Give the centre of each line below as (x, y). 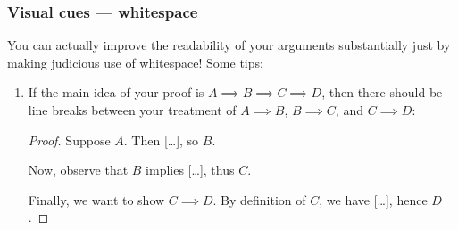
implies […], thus (190, 170)
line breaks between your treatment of (132, 110)
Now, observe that (78, 170)
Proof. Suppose (69, 140)
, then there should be (382, 92)
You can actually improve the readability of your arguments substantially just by (229, 45)
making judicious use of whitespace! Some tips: (135, 62)
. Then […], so (161, 140)
